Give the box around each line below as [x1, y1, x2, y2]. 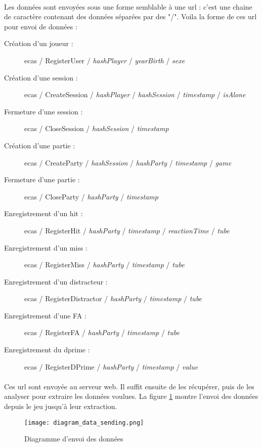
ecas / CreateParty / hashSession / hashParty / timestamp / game [24, 157, 232, 168]
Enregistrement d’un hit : [4, 208, 83, 219]
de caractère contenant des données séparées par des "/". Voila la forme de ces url [4, 11, 257, 22]
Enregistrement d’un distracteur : [4, 276, 108, 287]
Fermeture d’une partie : [4, 174, 80, 185]
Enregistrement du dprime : [4, 344, 90, 355]
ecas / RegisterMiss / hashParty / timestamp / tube [24, 259, 185, 270]
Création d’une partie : [4, 140, 75, 150]
